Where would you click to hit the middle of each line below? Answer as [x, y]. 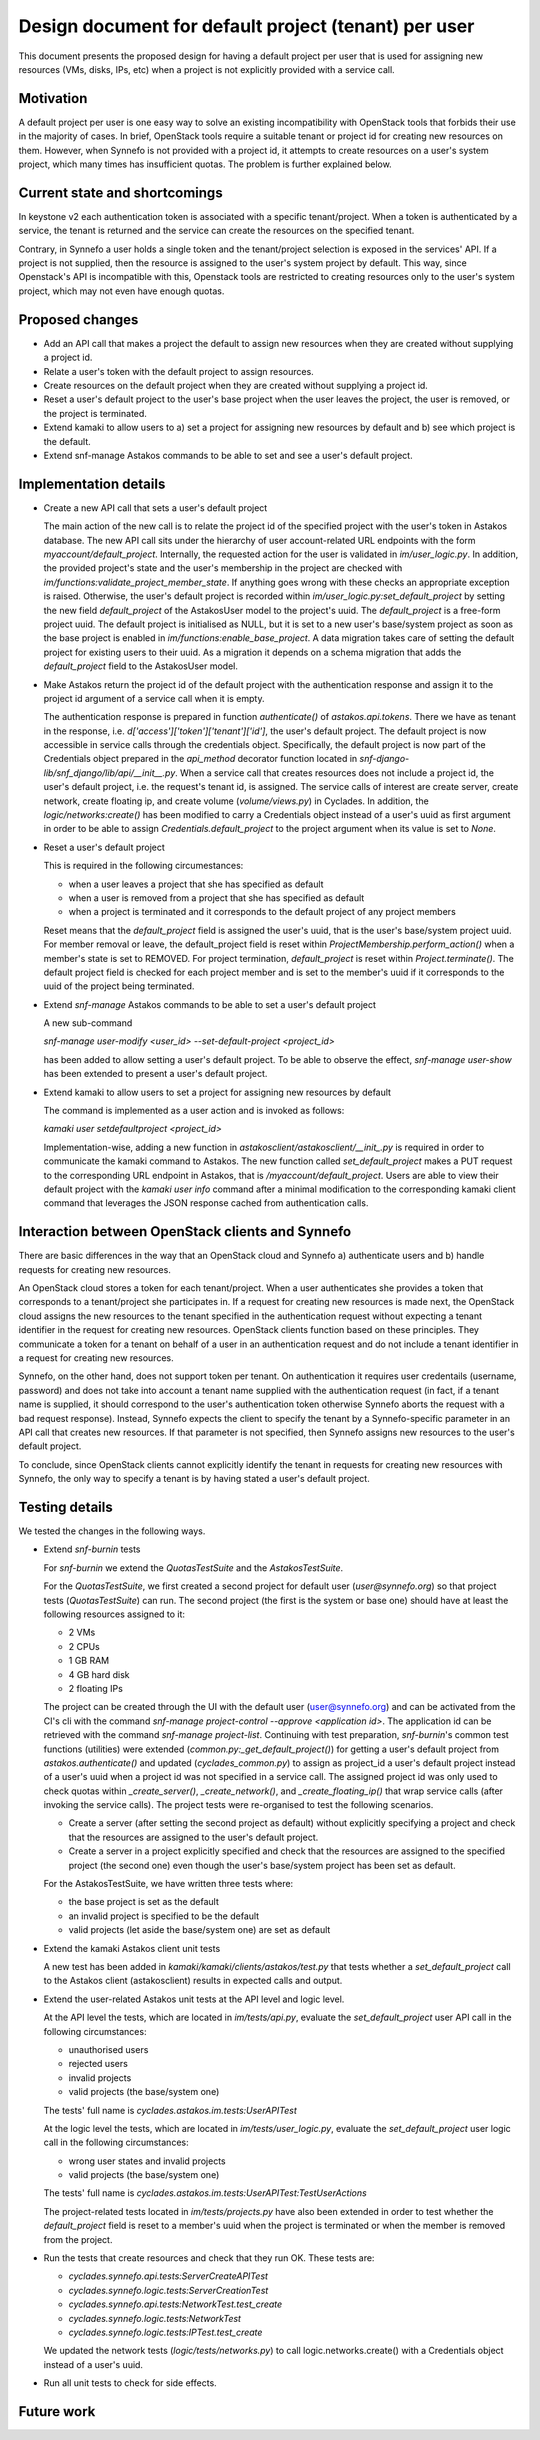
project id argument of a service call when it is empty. [154, 698]
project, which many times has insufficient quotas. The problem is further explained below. [205, 164]
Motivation [53, 98]
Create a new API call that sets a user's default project [155, 507]
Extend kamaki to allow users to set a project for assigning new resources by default [217, 1092]
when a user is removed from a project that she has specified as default [216, 897]
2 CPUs [84, 1646]
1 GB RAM [89, 1661]
